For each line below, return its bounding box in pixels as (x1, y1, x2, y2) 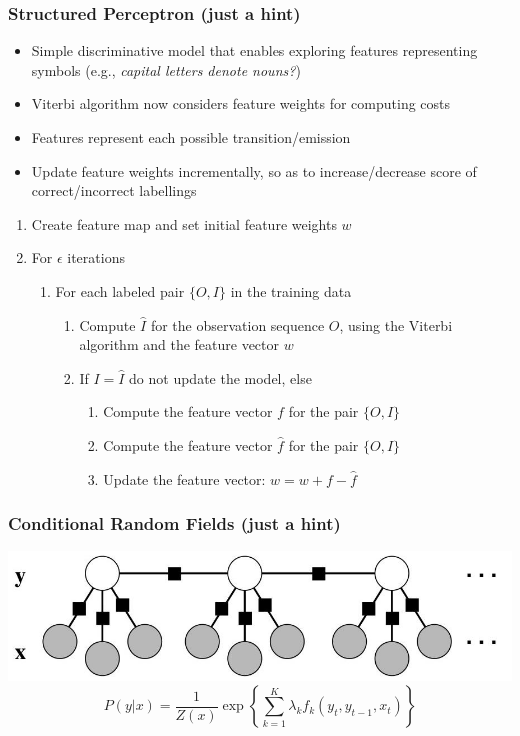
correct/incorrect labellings (31, 180, 197, 201)
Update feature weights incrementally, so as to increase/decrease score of (31, 160, 477, 181)
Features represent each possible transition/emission (31, 127, 351, 147)
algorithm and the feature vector (79, 334, 280, 355)
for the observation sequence (150, 314, 325, 335)
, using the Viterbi (339, 314, 453, 335)
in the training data (230, 280, 352, 301)
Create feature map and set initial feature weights (31, 213, 337, 234)
